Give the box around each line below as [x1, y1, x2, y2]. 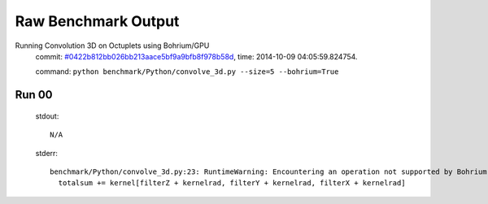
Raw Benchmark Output [15, 12, 180, 30]
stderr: [35, 148, 59, 158]
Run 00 [15, 88, 53, 102]
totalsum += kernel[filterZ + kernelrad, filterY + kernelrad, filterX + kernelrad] [58, 179, 406, 188]
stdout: [35, 111, 59, 121]
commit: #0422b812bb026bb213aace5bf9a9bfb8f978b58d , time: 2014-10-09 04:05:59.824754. [35, 51, 358, 61]
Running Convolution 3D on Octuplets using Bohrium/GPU [15, 41, 210, 50]
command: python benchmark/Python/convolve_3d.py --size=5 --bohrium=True [35, 67, 339, 76]
